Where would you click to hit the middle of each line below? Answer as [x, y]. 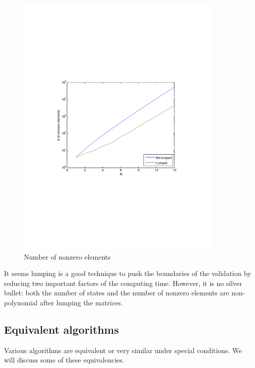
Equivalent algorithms [62, 329]
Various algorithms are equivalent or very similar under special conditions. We [123, 350]
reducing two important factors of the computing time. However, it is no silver [123, 283]
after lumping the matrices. [81, 302]
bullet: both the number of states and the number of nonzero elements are [117, 293]
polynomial [21, 302]
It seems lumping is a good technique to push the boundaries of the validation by [128, 273]
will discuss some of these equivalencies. [64, 360]
